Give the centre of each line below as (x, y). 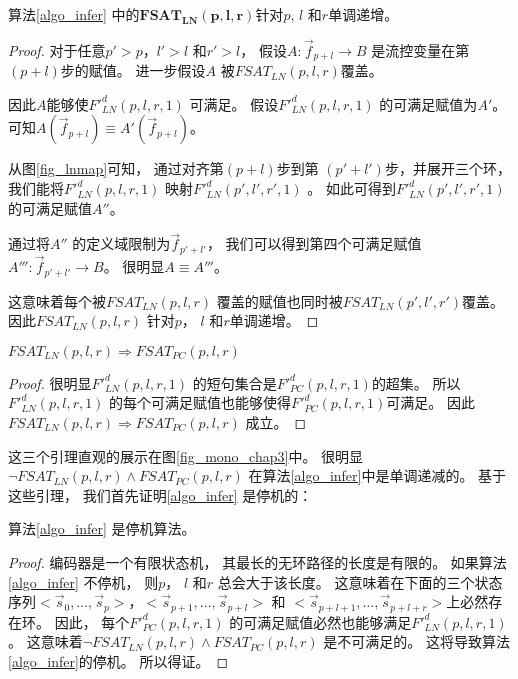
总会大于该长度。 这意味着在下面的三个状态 (360, 581)
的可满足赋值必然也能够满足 (320, 621)
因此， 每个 (92, 621)
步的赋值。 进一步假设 (133, 70)
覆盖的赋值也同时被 (279, 300)
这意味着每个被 (57, 300)
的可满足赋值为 (428, 103)
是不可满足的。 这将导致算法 (416, 641)
